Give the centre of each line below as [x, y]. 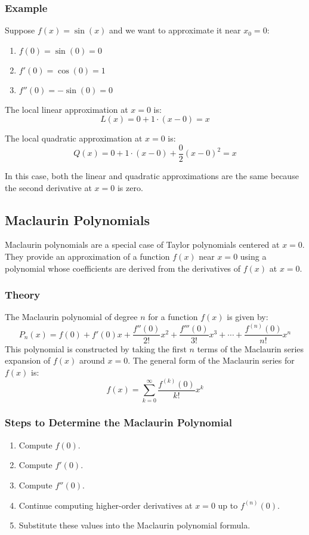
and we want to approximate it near [175, 30]
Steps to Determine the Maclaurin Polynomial [119, 422]
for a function [173, 317]
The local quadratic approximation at [74, 138]
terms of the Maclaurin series [251, 348]
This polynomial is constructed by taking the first [96, 348]
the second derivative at [48, 187]
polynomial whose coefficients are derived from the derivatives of [123, 268]
